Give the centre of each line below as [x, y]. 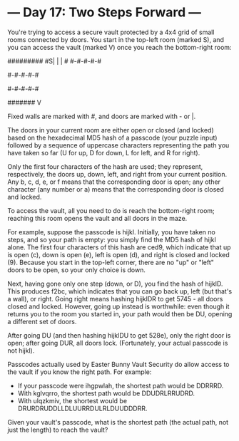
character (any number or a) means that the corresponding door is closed [116, 189]
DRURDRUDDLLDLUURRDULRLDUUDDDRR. [82, 408]
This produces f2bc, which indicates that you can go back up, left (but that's [120, 291]
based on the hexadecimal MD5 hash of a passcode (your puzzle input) [112, 138]
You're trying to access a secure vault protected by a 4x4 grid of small [111, 32]
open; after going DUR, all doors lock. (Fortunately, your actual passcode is [118, 343]
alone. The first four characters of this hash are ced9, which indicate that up [119, 247]
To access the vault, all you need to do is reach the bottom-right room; [111, 210]
